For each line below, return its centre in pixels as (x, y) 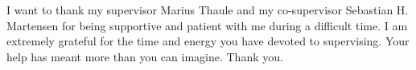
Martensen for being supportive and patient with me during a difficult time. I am (207, 25)
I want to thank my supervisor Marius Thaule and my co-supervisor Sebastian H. (208, 10)
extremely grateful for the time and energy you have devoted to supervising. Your (208, 41)
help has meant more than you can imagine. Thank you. (145, 56)
